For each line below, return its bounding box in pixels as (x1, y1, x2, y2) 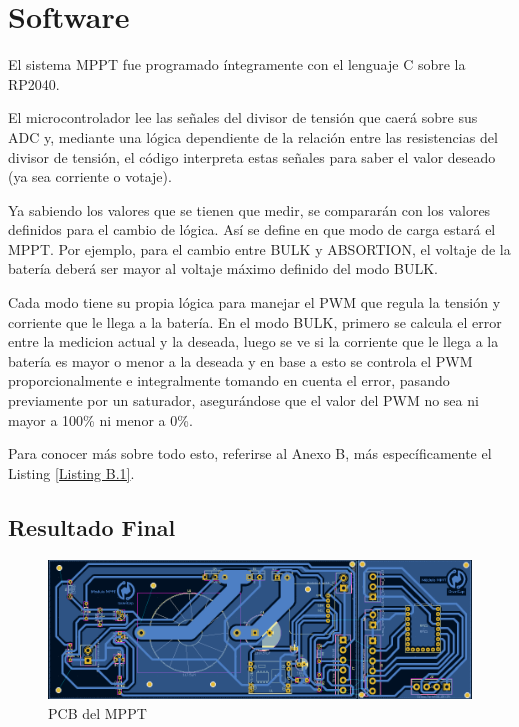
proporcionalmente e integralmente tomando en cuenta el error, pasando (8, 370, 450, 391)
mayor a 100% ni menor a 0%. (8, 409, 193, 430)
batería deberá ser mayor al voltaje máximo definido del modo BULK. (8, 258, 438, 279)
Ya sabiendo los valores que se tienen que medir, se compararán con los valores (8, 199, 491, 220)
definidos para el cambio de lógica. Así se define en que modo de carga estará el (8, 219, 496, 240)
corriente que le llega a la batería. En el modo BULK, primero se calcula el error (8, 311, 502, 332)
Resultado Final (8, 511, 176, 542)
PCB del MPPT (48, 702, 147, 723)
